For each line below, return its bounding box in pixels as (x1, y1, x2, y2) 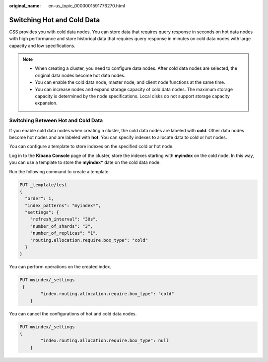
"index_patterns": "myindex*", (25, 203, 101, 208)
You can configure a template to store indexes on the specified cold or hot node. (9, 144, 174, 150)
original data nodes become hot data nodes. (35, 72, 126, 78)
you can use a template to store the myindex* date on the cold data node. (9, 159, 161, 165)
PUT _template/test (19, 182, 67, 188)
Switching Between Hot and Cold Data (9, 117, 103, 124)
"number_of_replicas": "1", (30, 230, 99, 236)
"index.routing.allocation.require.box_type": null (40, 338, 169, 344)
